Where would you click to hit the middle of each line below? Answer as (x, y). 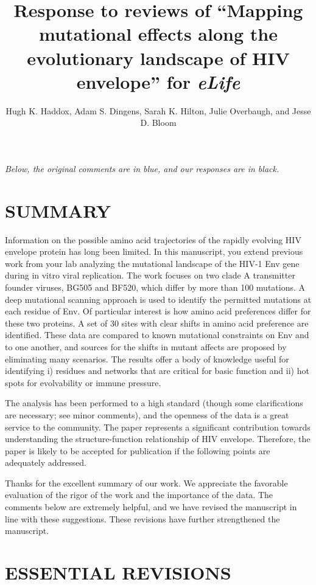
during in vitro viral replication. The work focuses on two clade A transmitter (150, 275)
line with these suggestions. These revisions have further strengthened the (142, 518)
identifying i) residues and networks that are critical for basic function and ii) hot (157, 371)
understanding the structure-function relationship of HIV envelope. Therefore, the (158, 439)
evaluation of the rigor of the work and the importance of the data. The (139, 495)
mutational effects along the (158, 34)
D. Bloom (158, 123)
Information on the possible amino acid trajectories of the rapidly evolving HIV (153, 239)
